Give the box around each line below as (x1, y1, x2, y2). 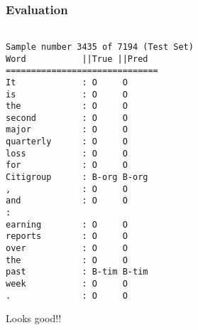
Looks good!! (6, 311, 62, 326)
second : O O (6, 112, 128, 123)
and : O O (6, 196, 128, 206)
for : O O (6, 160, 128, 171)
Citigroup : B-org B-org (6, 172, 148, 183)
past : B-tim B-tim (6, 267, 148, 277)
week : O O (6, 279, 128, 289)
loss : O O (6, 148, 128, 159)
